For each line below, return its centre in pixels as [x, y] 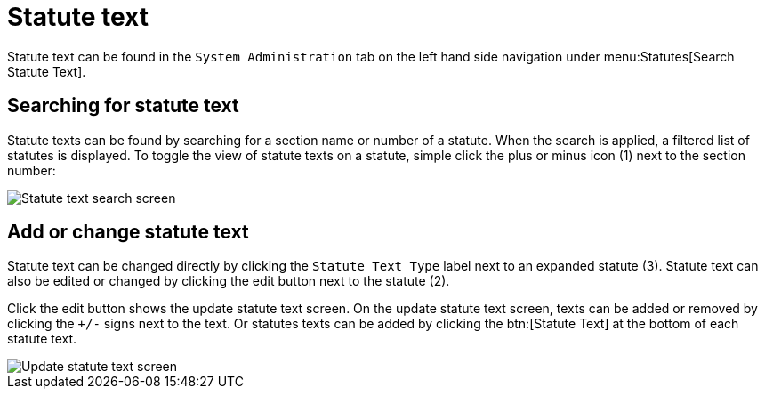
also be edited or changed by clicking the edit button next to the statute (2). [229, 281]
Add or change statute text [128, 232]
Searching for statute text [123, 106]
